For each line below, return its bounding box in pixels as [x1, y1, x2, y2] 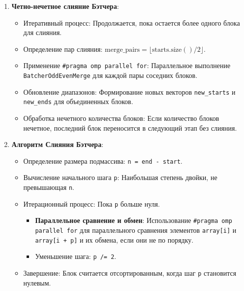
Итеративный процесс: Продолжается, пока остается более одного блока [23, 17, 240, 28]
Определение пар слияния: [23, 43, 103, 54]
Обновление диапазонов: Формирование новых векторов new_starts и [23, 86, 236, 97]
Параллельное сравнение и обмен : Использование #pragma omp [35, 215, 232, 225]
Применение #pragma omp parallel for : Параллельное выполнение [23, 60, 231, 71]
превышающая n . [23, 182, 74, 192]
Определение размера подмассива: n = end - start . [23, 155, 183, 166]
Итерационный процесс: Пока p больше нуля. [23, 198, 160, 209]
